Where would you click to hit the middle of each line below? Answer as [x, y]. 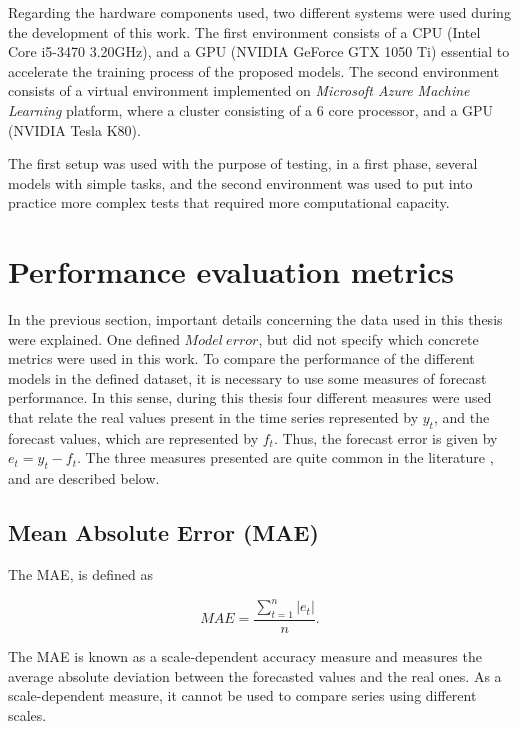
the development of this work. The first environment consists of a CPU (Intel [244, 31]
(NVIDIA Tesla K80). [74, 129]
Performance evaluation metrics [231, 271]
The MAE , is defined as [81, 574]
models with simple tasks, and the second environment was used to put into [240, 182]
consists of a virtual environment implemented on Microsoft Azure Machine [239, 90]
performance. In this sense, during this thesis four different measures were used [250, 397]
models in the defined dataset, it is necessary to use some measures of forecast [247, 377]
